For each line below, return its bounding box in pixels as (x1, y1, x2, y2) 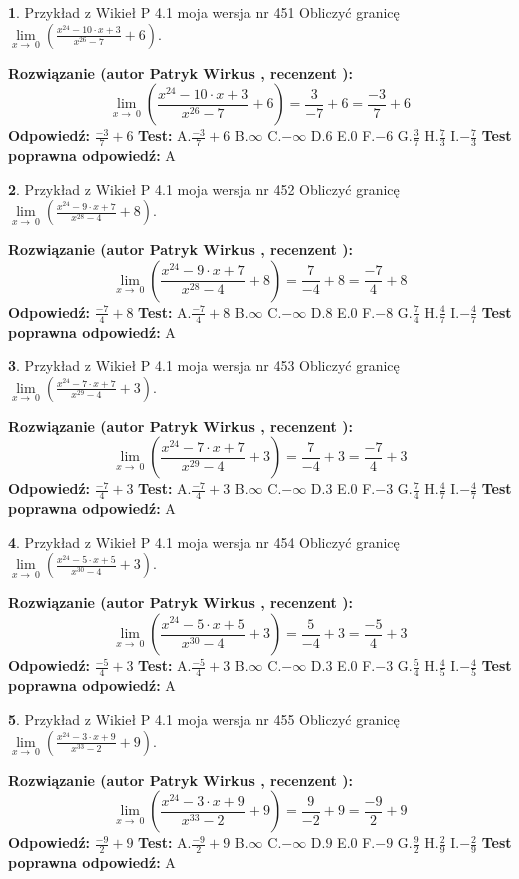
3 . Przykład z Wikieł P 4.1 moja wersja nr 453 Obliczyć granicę (8, 355, 400, 376)
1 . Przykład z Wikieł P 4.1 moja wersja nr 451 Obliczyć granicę (8, 2, 400, 22)
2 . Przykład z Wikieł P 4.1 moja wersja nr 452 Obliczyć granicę (8, 178, 400, 199)
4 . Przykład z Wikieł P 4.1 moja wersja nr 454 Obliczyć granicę (8, 531, 400, 552)
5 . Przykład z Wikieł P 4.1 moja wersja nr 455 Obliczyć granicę (8, 708, 400, 729)
